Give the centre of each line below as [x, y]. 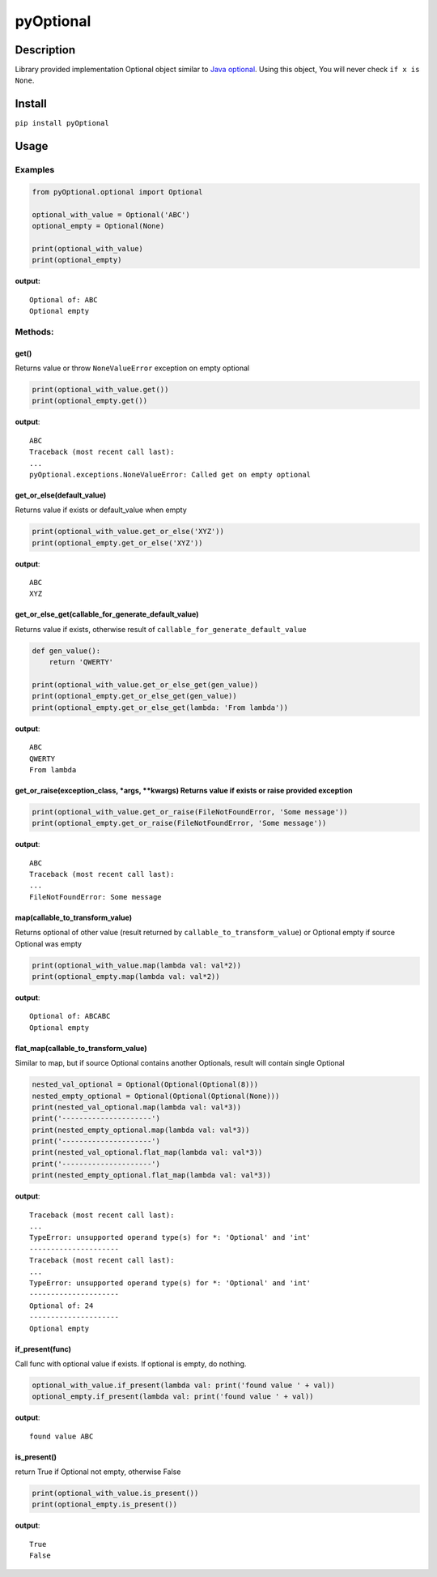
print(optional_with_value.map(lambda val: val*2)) [137, 965]
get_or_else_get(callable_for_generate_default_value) [107, 614]
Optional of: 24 [62, 1306]
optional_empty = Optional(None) [98, 226]
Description [45, 50]
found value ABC [62, 1436]
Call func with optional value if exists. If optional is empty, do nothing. [131, 1363]
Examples [35, 170]
